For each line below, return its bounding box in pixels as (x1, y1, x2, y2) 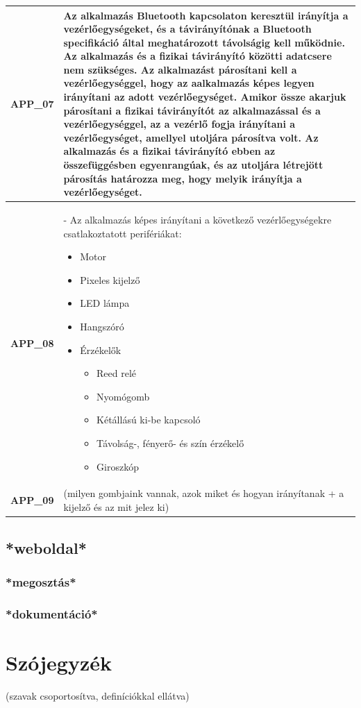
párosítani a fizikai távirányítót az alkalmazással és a (63, 103, 321, 117)
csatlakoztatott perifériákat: (63, 226, 182, 240)
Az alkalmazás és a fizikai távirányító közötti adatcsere (63, 49, 332, 63)
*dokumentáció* (6, 605, 98, 622)
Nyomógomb (96, 389, 150, 403)
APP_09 (10, 493, 54, 507)
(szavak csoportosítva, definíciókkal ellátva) (6, 688, 190, 702)
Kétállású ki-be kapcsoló (96, 412, 201, 427)
